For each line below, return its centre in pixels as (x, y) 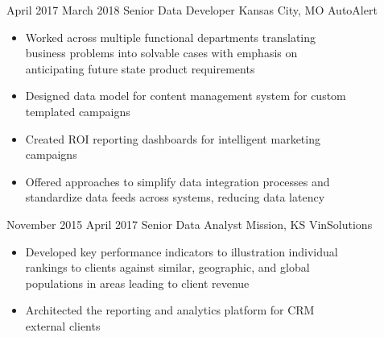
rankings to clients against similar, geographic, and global (167, 267)
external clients (63, 325)
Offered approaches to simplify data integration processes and (178, 181)
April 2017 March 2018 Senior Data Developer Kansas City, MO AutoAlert (192, 10)
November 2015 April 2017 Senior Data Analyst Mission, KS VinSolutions (190, 224)
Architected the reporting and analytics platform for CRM (170, 310)
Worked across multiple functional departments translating (171, 37)
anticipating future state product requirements (140, 68)
